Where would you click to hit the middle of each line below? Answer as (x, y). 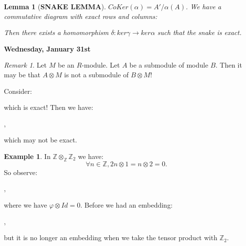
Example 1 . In (27, 156)
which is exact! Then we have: (49, 107)
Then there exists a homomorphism (56, 32)
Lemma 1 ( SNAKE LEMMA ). (55, 6)
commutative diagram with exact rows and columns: (81, 16)
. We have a (204, 6)
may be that (22, 74)
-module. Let (101, 65)
